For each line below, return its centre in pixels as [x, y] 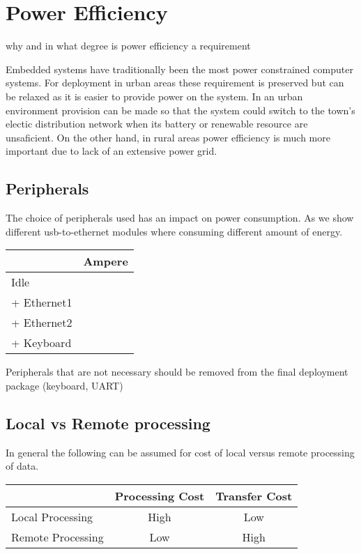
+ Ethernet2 [42, 323]
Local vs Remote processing [108, 423]
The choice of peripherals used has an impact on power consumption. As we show [180, 218]
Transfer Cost [254, 495]
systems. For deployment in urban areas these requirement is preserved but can [175, 83]
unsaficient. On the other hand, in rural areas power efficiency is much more [168, 137]
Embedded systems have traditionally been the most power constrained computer [179, 69]
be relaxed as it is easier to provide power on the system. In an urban [154, 96]
